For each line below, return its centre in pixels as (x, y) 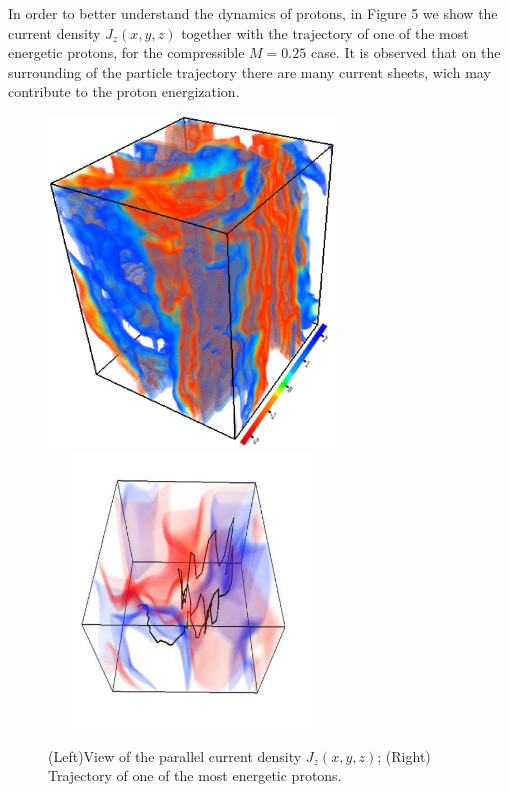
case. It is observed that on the (405, 52)
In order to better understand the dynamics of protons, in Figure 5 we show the (253, 13)
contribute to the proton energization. (124, 91)
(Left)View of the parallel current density (175, 755)
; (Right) (404, 755)
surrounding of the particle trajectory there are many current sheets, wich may (249, 71)
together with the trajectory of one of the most (325, 32)
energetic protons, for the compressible (126, 52)
